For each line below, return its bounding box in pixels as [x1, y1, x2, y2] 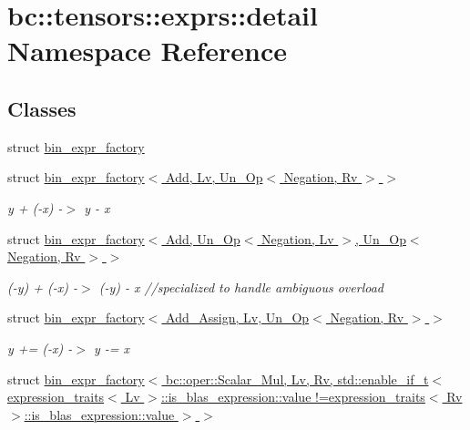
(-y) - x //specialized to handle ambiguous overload [98, 277, 383, 296]
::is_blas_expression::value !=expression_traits [160, 387, 425, 406]
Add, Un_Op [166, 229, 240, 248]
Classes [7, 94, 77, 122]
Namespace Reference [7, 32, 287, 69]
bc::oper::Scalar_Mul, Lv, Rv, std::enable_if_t [166, 369, 429, 388]
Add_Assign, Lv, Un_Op [166, 308, 310, 327]
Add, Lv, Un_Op [166, 168, 263, 187]
